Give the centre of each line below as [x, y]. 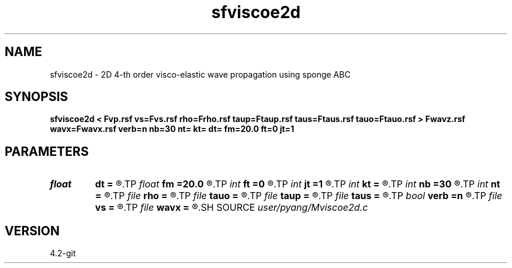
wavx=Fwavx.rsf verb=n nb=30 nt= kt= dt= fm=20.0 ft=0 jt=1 [172, 129]
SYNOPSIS [37, 97]
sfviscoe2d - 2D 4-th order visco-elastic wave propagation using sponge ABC [200, 74]
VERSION [32, 231]
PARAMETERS [47, 151]
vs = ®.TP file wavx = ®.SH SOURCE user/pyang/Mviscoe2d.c [231, 208]
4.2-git [63, 253]
